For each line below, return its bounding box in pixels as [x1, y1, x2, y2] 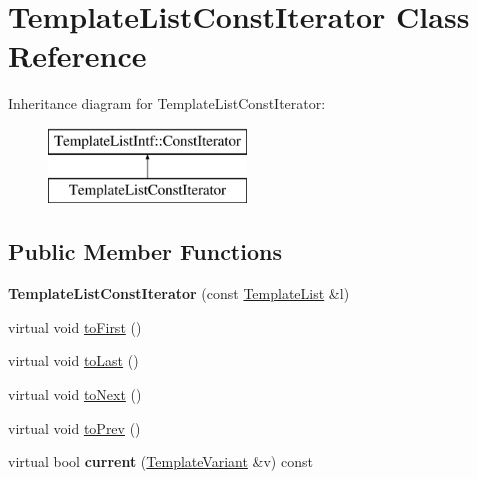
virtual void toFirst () [8, 316, 142, 337]
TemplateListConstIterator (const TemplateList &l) [8, 283, 350, 304]
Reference [8, 35, 147, 76]
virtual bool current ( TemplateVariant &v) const [8, 451, 313, 472]
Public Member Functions [8, 236, 282, 267]
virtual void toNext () [8, 384, 142, 405]
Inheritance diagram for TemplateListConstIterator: [8, 93, 326, 114]
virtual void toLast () [8, 350, 139, 371]
